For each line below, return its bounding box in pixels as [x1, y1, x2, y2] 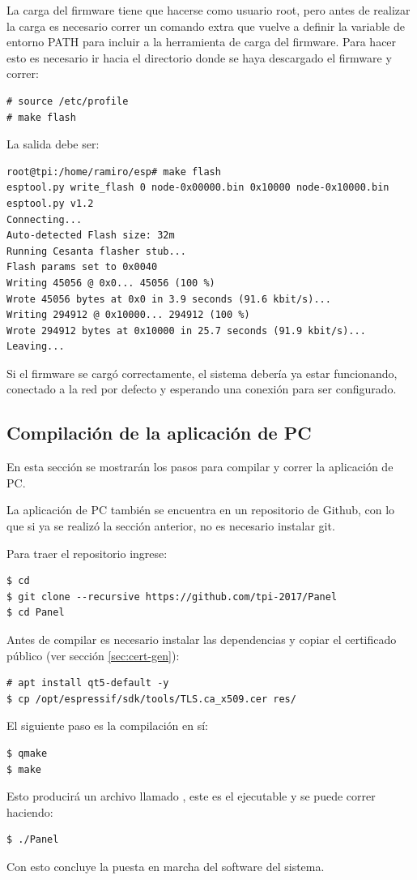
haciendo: [6, 803, 53, 820]
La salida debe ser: [6, 135, 100, 152]
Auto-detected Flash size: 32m [6, 230, 175, 242]
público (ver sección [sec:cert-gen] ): [6, 646, 180, 663]
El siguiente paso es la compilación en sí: [6, 717, 208, 734]
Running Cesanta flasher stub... [6, 245, 186, 257]
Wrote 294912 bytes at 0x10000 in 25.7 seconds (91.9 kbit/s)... [6, 324, 366, 337]
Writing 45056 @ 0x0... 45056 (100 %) [6, 277, 215, 289]
